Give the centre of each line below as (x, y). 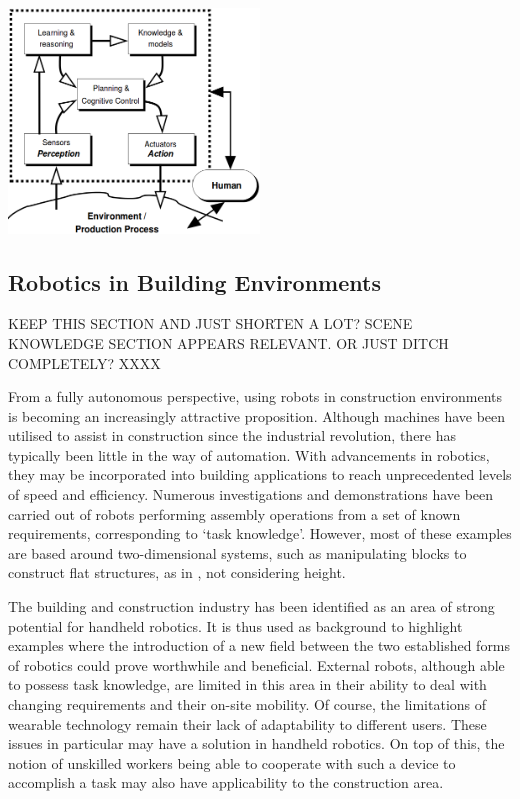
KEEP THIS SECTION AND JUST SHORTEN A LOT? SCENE (210, 323)
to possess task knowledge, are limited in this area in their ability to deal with (247, 684)
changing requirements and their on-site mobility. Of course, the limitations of (247, 704)
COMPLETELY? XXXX (84, 362)
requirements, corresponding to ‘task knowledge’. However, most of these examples (260, 533)
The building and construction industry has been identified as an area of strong (251, 606)
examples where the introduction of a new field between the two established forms (259, 645)
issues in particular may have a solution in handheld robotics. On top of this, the (256, 743)
